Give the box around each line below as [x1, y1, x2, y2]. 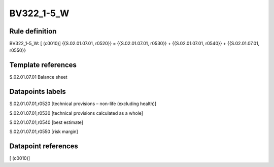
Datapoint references [9, 142, 79, 151]
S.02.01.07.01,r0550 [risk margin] [9, 128, 78, 135]
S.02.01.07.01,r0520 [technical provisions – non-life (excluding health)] [9, 101, 157, 107]
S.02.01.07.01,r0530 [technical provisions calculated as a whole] [9, 110, 144, 116]
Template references [9, 61, 77, 70]
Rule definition [9, 27, 57, 36]
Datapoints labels [9, 87, 66, 96]
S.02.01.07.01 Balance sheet [9, 74, 67, 80]
